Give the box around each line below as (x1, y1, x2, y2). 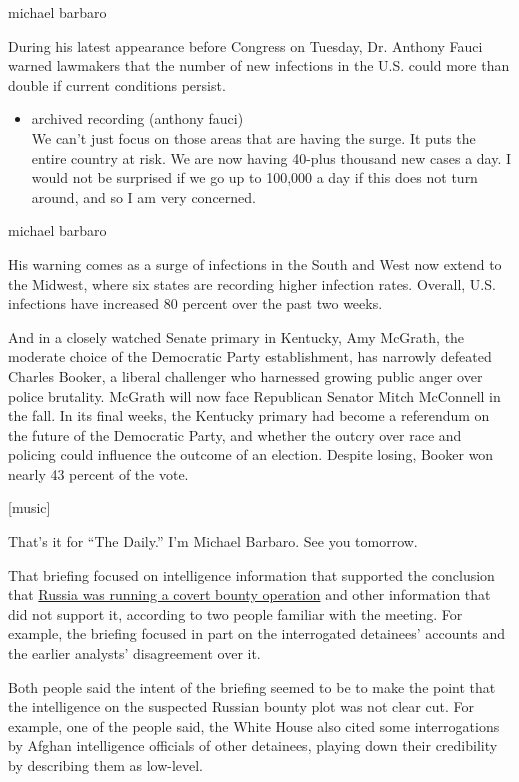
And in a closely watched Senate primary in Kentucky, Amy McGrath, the (8, 326, 465, 347)
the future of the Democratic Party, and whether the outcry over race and (8, 424, 462, 445)
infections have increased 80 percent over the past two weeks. (8, 293, 383, 314)
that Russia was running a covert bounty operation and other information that (8, 584, 491, 605)
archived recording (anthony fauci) (31, 108, 244, 129)
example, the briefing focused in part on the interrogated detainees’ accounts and (8, 623, 506, 644)
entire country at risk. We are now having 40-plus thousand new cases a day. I (31, 147, 512, 168)
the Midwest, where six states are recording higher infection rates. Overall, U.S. (8, 273, 496, 294)
